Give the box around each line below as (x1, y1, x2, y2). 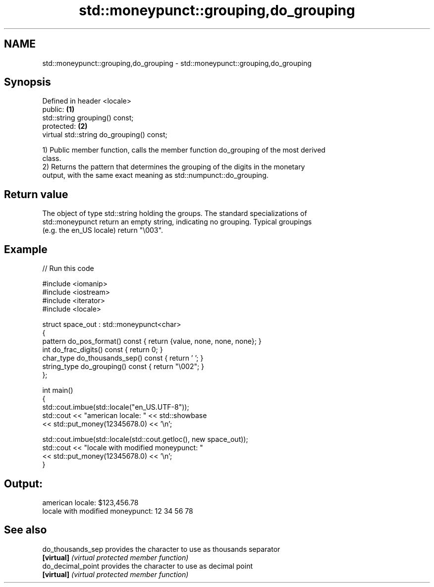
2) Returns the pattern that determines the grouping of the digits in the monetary (42, 162, 305, 171)
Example (4, 243, 48, 256)
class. (42, 154, 61, 163)
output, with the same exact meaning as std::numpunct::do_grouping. (42, 171, 269, 180)
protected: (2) (42, 122, 88, 131)
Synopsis (4, 76, 51, 89)
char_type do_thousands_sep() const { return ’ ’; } (42, 354, 204, 363)
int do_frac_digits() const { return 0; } (42, 345, 163, 354)
